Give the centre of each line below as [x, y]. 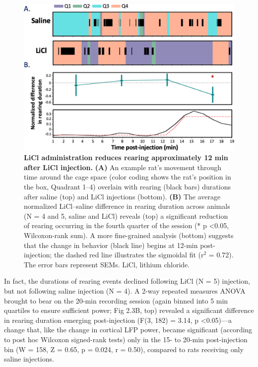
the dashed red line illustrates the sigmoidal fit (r [129, 255]
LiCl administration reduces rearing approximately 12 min [126, 157]
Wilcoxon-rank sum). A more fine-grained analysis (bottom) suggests [129, 235]
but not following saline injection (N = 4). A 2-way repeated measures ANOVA [125, 290]
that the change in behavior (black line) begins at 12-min [111, 245]
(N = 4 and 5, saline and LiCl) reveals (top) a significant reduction [126, 215]
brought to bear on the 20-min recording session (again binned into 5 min [116, 300]
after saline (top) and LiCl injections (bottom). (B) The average [122, 196]
